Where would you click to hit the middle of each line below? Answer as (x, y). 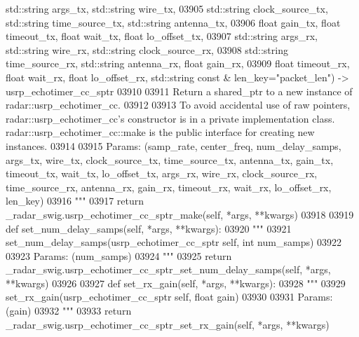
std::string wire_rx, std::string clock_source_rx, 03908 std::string (147, 49)
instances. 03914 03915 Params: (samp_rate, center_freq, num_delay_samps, (174, 145)
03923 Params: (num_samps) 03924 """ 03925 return (119, 255)
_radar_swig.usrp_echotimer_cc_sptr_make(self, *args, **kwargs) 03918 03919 (180, 214)
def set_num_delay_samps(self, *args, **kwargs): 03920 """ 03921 (149, 228)
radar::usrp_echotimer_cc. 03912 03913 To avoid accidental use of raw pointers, (178, 105)
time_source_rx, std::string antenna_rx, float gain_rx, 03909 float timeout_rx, (178, 63)
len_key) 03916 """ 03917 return (75, 201)
